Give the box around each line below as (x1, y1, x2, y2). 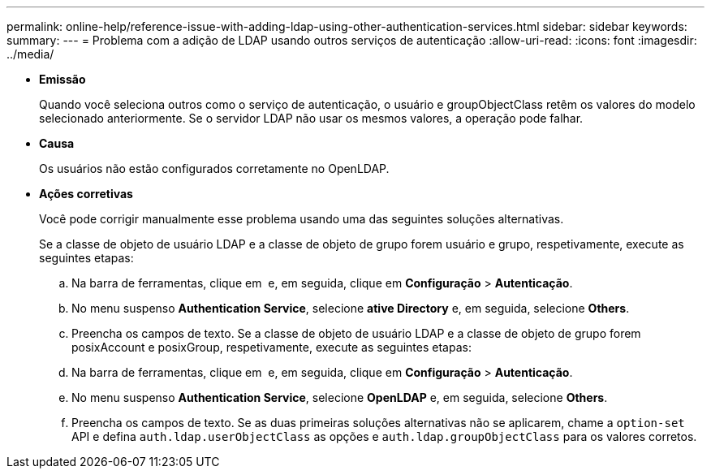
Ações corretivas (39, 187, 133, 201)
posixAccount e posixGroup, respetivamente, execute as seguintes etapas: (71, 340, 472, 354)
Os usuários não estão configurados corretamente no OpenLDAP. (39, 162, 390, 175)
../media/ (6, 47, 54, 61)
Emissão (39, 72, 86, 86)
